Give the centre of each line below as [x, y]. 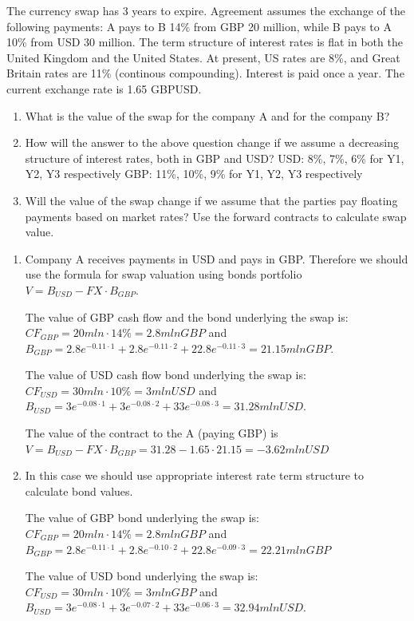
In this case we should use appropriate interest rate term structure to [194, 475]
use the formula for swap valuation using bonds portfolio [164, 274]
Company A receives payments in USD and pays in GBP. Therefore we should [217, 258]
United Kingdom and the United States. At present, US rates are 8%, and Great [203, 57]
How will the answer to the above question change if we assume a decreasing [212, 142]
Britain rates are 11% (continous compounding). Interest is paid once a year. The [205, 73]
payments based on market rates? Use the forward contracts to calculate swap [216, 216]
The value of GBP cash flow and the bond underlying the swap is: [187, 316]
